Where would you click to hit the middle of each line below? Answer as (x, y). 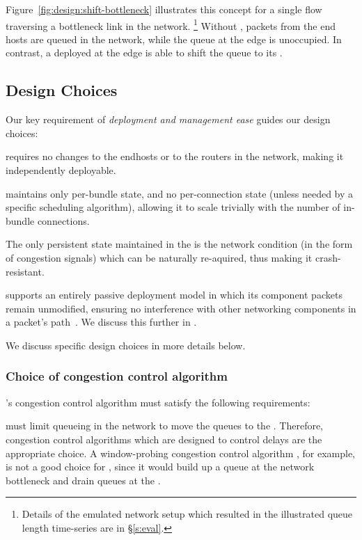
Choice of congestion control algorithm (117, 376)
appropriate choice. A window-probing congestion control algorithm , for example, (181, 453)
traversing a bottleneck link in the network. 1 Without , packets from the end (171, 24)
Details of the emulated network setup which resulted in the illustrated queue (187, 514)
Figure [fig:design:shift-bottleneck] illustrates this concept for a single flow (164, 9)
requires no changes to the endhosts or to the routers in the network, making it (175, 156)
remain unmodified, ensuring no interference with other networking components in (181, 308)
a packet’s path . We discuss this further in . (101, 322)
